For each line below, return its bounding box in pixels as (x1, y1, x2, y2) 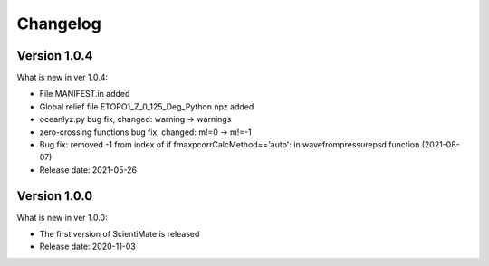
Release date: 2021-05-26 (39, 164, 138, 176)
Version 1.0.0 (16, 188, 93, 204)
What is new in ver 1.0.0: (16, 212, 108, 223)
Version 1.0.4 (16, 48, 94, 63)
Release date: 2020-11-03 (39, 241, 136, 252)
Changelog (16, 14, 101, 33)
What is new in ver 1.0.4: (16, 72, 109, 83)
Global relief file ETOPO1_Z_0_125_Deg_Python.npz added (39, 100, 254, 112)
